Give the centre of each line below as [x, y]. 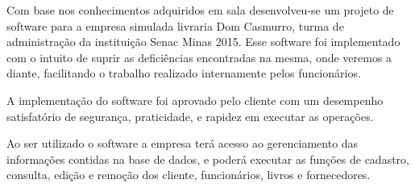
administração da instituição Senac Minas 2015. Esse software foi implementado [203, 42]
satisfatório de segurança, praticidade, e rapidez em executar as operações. [190, 116]
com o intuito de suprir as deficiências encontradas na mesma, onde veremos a [199, 57]
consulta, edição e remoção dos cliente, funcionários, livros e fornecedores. [189, 175]
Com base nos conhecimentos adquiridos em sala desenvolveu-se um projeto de [200, 10]
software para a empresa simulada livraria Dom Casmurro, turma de [175, 25]
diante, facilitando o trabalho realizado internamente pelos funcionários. [184, 73]
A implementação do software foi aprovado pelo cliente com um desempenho [195, 100]
